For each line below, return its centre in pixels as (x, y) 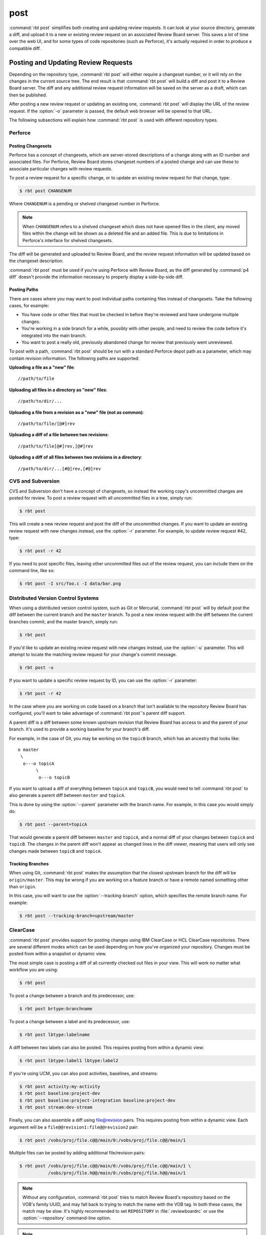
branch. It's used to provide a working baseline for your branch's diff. (79, 729)
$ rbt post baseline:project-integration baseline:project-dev (98, 1100)
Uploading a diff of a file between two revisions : (59, 435)
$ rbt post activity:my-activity (60, 1086)
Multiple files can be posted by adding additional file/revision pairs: (77, 1153)
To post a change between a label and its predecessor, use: (70, 1022)
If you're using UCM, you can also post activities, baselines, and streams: (83, 1073)
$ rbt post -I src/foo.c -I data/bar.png (70, 584)
